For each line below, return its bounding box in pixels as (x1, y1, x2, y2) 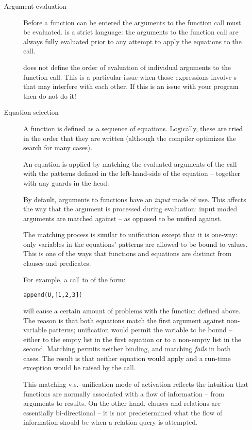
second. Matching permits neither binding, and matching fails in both (23, 344, 231, 354)
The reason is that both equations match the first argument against (23, 315, 225, 325)
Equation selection (4, 107, 59, 117)
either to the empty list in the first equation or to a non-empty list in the (23, 334, 241, 344)
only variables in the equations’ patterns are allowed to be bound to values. (23, 239, 248, 249)
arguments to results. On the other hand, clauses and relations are (23, 398, 221, 408)
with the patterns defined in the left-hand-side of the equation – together (23, 168, 241, 178)
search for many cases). (23, 142, 92, 153)
